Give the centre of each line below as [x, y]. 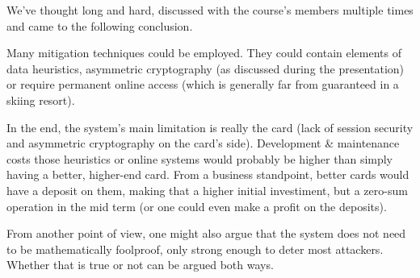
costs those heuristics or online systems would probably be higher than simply [200, 158]
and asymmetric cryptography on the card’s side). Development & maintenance [203, 143]
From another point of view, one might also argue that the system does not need [206, 233]
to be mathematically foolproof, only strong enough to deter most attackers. [195, 249]
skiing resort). [41, 100]
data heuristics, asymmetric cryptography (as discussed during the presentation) [206, 68]
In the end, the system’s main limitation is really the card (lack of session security [210, 127]
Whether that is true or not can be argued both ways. [140, 265]
